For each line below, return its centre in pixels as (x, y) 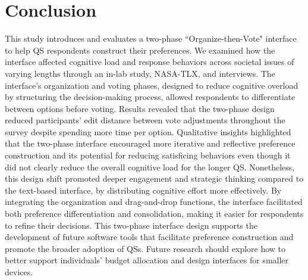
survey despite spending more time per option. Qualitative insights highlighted (148, 131)
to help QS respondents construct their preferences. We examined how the (140, 50)
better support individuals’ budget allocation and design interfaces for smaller (147, 260)
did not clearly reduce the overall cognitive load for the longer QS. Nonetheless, (150, 167)
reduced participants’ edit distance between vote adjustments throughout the (145, 120)
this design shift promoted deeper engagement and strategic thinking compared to (154, 178)
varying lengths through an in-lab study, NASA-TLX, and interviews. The (140, 73)
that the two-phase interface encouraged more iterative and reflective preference (150, 143)
